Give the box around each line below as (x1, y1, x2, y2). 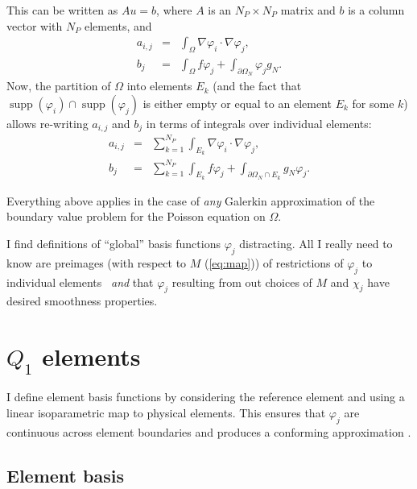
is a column (348, 2, 405, 18)
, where (156, 2, 192, 18)
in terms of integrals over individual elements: (146, 114, 372, 131)
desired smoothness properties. (6, 292, 158, 309)
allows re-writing (6, 114, 89, 131)
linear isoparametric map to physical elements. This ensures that (6, 404, 326, 421)
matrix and (280, 2, 336, 18)
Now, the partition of (6, 77, 111, 94)
